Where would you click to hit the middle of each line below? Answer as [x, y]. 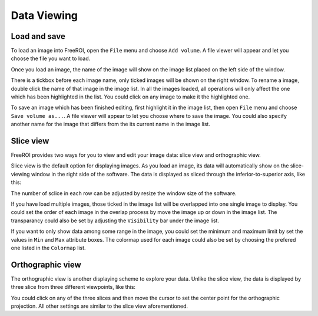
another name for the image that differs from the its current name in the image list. [110, 124]
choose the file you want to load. [51, 58]
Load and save [38, 36]
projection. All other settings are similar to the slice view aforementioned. [100, 306]
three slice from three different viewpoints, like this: [73, 287]
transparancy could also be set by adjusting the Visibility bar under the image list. [115, 220]
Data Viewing [44, 15]
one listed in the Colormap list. [48, 248]
